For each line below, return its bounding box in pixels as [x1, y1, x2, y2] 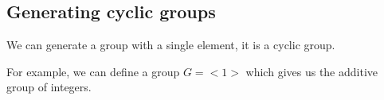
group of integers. [6, 79, 92, 95]
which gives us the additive [245, 63, 378, 79]
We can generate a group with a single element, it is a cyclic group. [6, 37, 335, 53]
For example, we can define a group [6, 63, 180, 79]
